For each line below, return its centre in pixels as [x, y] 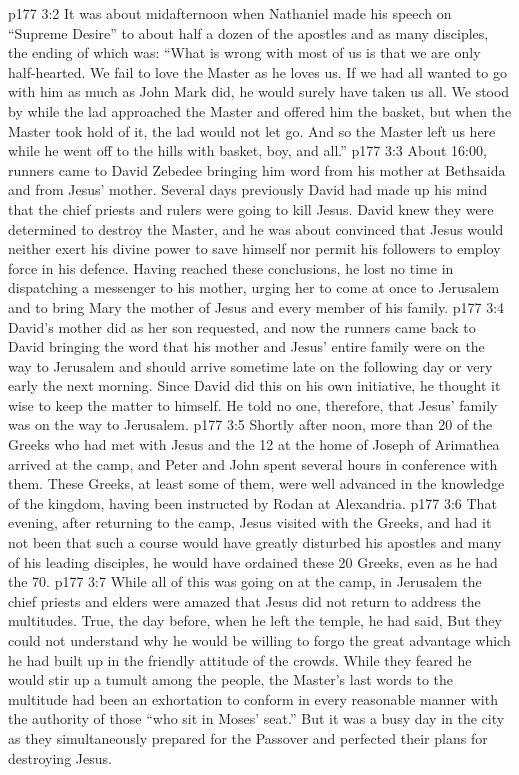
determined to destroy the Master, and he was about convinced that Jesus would [256, 228]
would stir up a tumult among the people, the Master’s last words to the [230, 679]
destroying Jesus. [60, 757]
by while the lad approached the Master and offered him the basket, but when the [260, 110]
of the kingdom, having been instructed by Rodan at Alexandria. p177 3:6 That [252, 502]
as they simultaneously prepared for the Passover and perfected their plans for [248, 737]
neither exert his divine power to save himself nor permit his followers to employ [254, 248]
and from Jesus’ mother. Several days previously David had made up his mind [248, 189]
